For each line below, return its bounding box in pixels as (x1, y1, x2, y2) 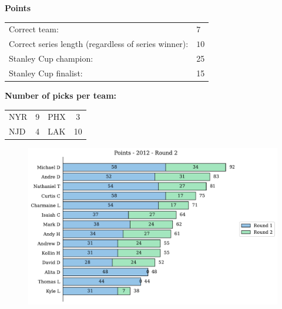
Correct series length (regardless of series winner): (9, 38, 189, 50)
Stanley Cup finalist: (9, 66, 83, 79)
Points (5, 2, 31, 14)
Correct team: (9, 23, 59, 35)
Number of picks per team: (5, 89, 117, 101)
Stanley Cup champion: (9, 52, 93, 65)
